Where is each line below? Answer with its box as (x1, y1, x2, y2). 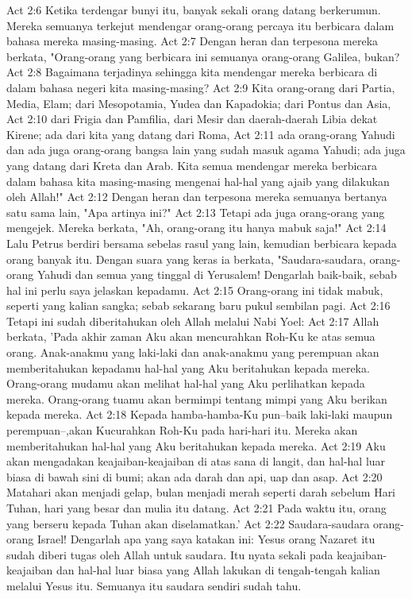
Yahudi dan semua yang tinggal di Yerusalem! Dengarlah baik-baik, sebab (37, 266, 397, 283)
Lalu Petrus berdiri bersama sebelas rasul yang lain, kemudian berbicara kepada (6, 234, 397, 251)
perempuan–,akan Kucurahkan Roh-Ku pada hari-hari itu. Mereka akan (6, 422, 358, 439)
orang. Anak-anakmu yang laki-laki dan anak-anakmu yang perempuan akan (6, 344, 379, 361)
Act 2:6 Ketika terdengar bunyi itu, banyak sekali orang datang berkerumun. (6, 2, 381, 17)
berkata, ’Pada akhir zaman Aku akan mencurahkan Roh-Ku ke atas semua (6, 328, 375, 345)
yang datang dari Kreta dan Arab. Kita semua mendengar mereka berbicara (6, 157, 378, 173)
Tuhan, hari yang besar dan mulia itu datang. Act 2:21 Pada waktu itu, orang (6, 500, 387, 516)
